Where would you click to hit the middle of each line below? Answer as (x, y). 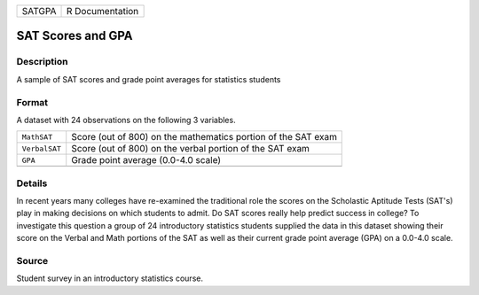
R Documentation (103, 11)
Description (42, 62)
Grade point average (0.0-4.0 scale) (146, 160)
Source (32, 260)
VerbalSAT (42, 148)
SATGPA (39, 11)
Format (32, 102)
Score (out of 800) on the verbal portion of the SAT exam (191, 149)
